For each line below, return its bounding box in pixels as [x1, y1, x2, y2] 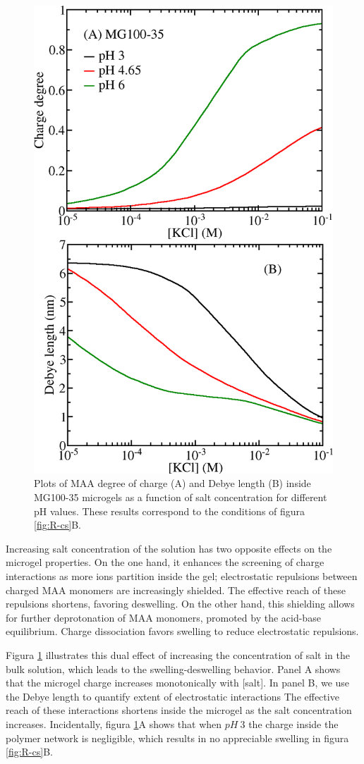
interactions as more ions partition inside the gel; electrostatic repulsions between [6, 569, 358, 584]
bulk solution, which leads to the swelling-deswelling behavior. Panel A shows [6, 661, 341, 676]
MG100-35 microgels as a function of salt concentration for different [34, 490, 327, 505]
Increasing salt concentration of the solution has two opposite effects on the [6, 541, 332, 555]
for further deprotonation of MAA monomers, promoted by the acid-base [6, 610, 321, 624]
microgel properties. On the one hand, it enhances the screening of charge [6, 555, 324, 569]
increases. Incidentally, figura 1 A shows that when [6, 716, 222, 731]
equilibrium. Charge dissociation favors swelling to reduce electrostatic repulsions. [6, 624, 359, 639]
